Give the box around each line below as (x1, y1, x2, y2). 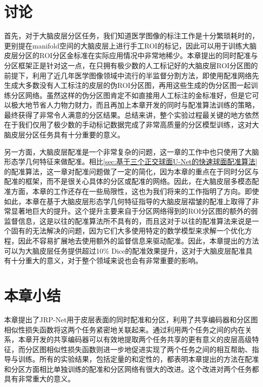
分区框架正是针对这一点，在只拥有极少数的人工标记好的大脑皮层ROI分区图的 (4, 60, 258, 70)
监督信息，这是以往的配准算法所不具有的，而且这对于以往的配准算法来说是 (4, 215, 252, 226)
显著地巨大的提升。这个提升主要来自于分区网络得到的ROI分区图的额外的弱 (11, 206, 258, 216)
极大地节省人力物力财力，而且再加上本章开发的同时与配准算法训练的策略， (11, 100, 259, 110)
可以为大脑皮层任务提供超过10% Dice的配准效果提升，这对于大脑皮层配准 (4, 245, 246, 256)
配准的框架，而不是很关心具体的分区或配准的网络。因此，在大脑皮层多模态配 (4, 176, 259, 186)
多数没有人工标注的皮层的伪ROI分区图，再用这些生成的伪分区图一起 (25, 80, 251, 90)
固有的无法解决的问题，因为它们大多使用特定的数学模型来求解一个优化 (11, 225, 245, 236)
